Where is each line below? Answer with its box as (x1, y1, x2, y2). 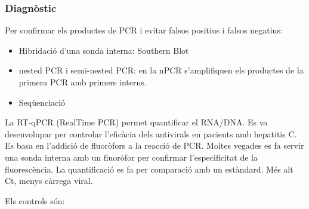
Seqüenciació (18, 96, 66, 108)
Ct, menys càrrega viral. (5, 174, 93, 187)
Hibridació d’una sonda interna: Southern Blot (18, 44, 189, 56)
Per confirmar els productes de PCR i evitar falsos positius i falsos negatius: (5, 24, 283, 36)
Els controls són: (5, 194, 65, 207)
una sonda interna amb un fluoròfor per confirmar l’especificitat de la (5, 150, 258, 163)
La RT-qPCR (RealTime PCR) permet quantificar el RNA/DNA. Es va (5, 116, 268, 128)
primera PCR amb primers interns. (18, 76, 147, 88)
